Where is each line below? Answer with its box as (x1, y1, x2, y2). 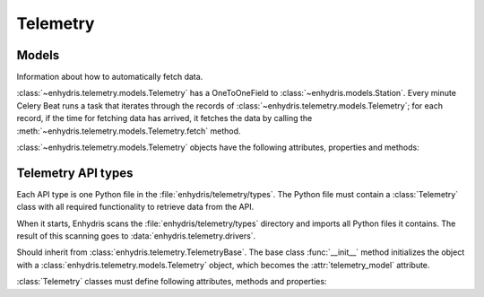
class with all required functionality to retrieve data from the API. (16, 202, 255, 213)
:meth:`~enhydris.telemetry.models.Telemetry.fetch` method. (16, 126, 241, 136)
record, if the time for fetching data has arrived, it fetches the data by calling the (16, 113, 313, 124)
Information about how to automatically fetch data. (16, 72, 203, 83)
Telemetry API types (16, 165, 134, 180)
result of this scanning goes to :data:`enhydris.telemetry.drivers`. (16, 231, 256, 241)
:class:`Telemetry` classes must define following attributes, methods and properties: (16, 276, 327, 287)
